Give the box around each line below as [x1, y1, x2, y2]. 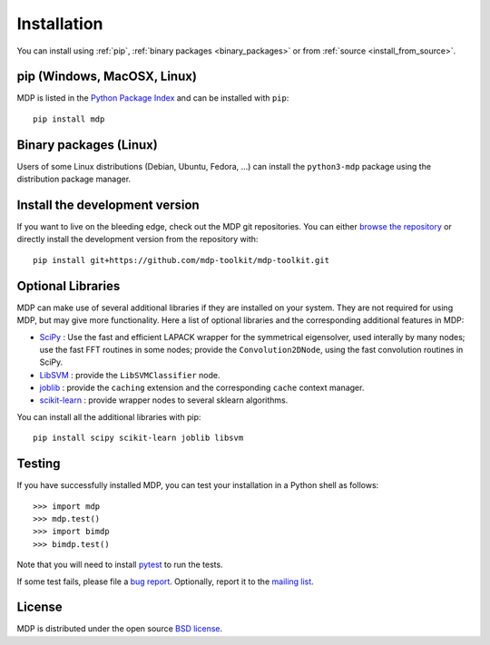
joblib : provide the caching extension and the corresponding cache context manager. [39, 382, 365, 394]
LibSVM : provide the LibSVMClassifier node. [39, 369, 220, 380]
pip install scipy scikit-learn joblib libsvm [33, 433, 244, 444]
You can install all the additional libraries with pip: [16, 411, 201, 422]
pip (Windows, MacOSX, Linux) [16, 69, 197, 84]
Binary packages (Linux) [16, 137, 158, 152]
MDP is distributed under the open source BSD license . [16, 623, 223, 634]
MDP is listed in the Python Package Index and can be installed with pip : [16, 93, 289, 103]
